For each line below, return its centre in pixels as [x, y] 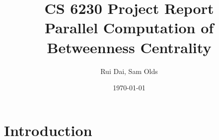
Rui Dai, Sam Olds [129, 71]
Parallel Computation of [129, 28]
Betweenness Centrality [129, 47]
